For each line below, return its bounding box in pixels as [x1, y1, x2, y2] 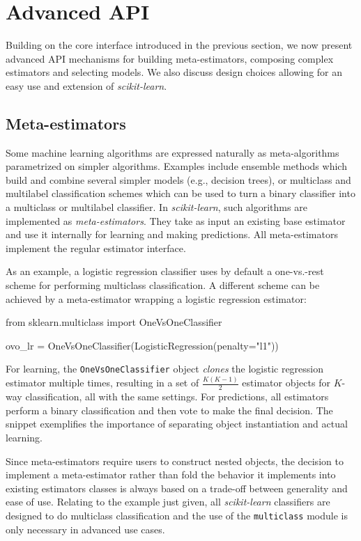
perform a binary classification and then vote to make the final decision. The [6, 402, 333, 417]
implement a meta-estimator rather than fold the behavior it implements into [6, 467, 336, 482]
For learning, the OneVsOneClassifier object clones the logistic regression [6, 361, 324, 376]
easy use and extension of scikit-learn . [6, 78, 167, 93]
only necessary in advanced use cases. [6, 522, 165, 536]
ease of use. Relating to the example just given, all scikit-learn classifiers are [6, 494, 330, 509]
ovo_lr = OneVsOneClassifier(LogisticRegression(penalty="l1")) [6, 338, 279, 352]
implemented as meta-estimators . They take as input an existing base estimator [6, 213, 346, 228]
